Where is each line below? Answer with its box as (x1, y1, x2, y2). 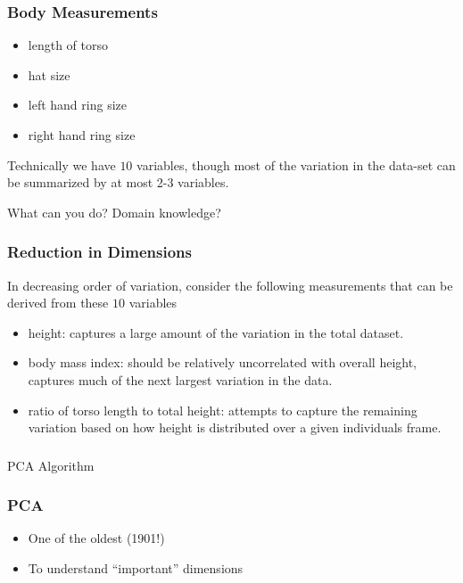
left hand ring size (28, 95, 127, 114)
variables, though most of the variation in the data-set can (136, 155, 456, 174)
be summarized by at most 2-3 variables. (7, 173, 229, 192)
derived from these (7, 293, 109, 312)
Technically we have (7, 155, 116, 174)
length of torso (28, 36, 108, 54)
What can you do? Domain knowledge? (7, 202, 221, 221)
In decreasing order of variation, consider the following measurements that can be (7, 275, 453, 294)
